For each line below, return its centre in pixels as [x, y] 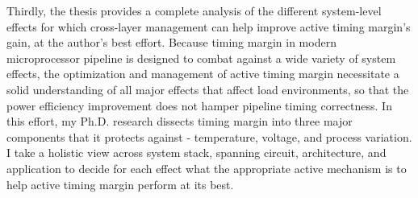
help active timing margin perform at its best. [120, 184]
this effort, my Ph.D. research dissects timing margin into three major [180, 121]
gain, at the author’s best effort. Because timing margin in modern [171, 42]
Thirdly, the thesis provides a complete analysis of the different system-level [194, 10]
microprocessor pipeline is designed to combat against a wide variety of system [201, 58]
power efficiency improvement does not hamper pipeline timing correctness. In [199, 105]
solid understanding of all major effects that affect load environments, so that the [208, 89]
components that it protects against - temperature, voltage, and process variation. [209, 136]
